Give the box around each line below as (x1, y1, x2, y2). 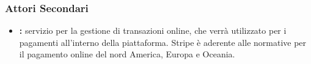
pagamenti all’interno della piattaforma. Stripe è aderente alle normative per (19, 36, 307, 48)
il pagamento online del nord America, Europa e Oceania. (19, 48, 235, 60)
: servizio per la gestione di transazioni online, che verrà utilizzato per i (19, 24, 287, 37)
